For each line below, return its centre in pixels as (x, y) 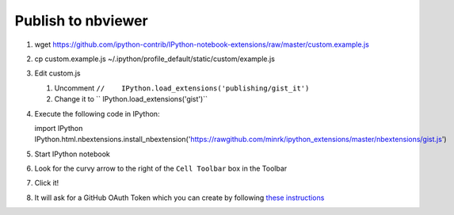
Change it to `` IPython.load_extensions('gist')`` (131, 99)
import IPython (59, 128)
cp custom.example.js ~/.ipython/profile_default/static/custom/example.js (155, 59)
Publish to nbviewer (81, 21)
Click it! (47, 183)
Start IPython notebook (72, 154)
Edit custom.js (57, 73)
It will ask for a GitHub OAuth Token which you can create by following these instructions (179, 198)
